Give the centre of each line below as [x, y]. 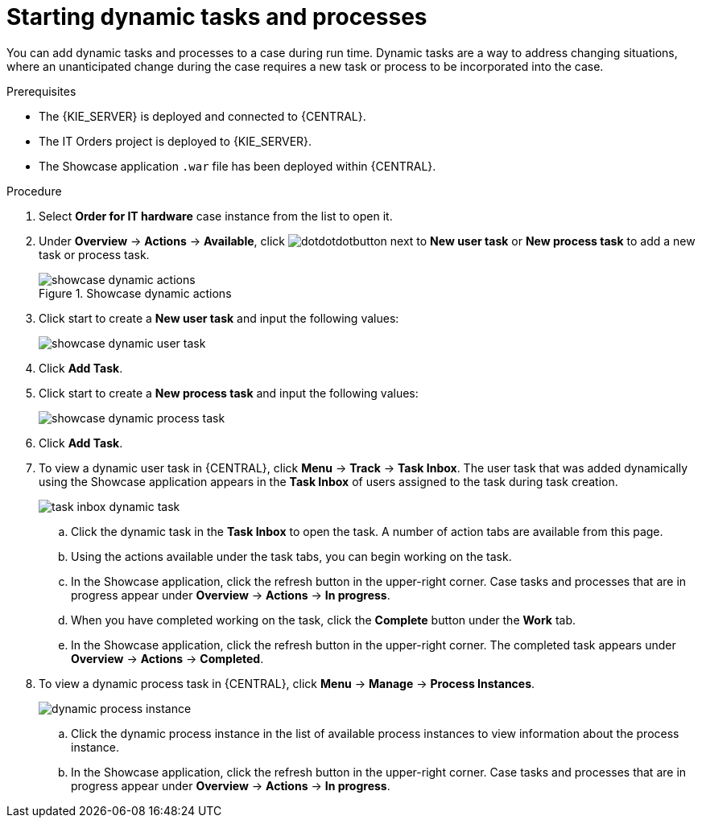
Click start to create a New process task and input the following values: [229, 393]
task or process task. [94, 254]
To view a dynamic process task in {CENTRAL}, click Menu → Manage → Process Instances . [287, 683]
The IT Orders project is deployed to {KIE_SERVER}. [175, 141]
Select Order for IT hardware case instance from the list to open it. [216, 216]
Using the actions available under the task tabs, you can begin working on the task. [291, 556]
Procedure [34, 191]
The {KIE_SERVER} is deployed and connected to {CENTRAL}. [202, 116]
